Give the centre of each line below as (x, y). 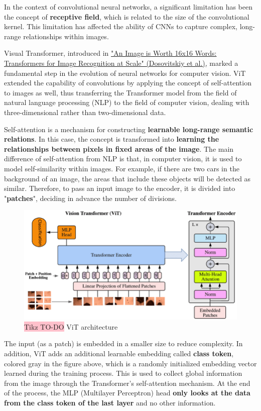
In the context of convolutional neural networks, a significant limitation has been (128, 7)
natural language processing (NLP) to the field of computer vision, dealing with (127, 102)
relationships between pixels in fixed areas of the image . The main (119, 148)
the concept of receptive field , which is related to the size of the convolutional (127, 16)
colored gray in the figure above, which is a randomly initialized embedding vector (130, 363)
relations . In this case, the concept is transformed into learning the (112, 139)
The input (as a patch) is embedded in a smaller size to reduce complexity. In (123, 343)
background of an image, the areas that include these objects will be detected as (127, 178)
